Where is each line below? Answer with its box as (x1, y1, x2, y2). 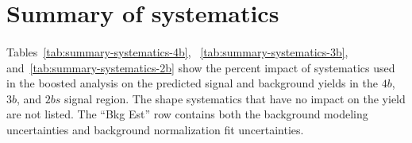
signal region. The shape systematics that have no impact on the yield (64, 90, 406, 106)
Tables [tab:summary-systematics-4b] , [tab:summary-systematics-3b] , (6, 43, 348, 60)
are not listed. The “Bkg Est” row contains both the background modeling (6, 106, 368, 122)
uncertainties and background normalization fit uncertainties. (6, 121, 304, 137)
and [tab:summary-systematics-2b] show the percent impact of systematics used (6, 59, 395, 75)
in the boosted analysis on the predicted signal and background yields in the (6, 75, 378, 91)
